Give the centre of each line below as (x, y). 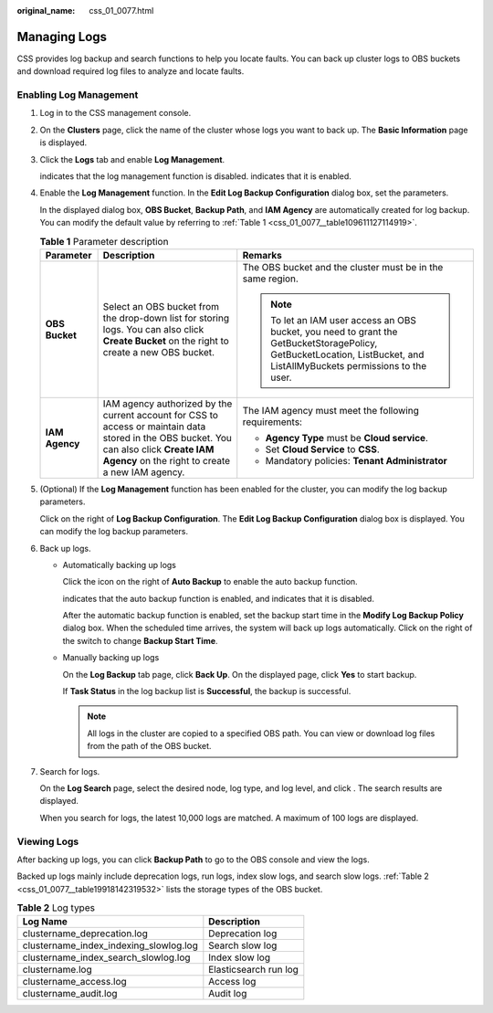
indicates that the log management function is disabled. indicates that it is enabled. (195, 176)
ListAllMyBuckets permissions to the (349, 365)
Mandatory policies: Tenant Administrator (356, 460)
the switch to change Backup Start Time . (140, 640)
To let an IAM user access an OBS (344, 320)
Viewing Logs (48, 841)
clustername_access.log (74, 982)
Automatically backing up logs (120, 565)
